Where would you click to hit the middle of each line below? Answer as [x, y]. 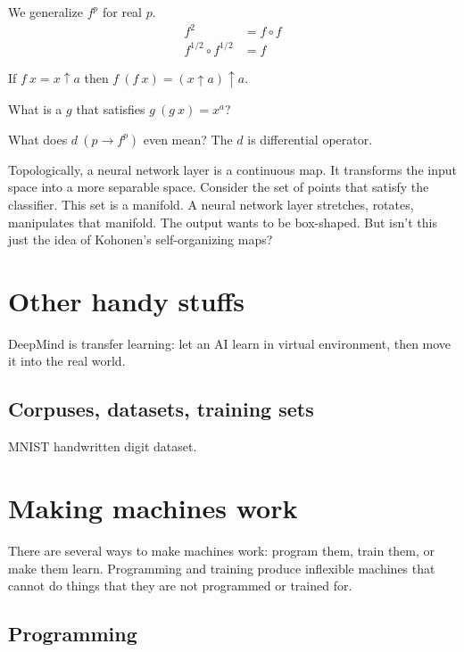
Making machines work [153, 508]
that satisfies [111, 109]
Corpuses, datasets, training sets [161, 409]
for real [122, 12]
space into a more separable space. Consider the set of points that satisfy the [219, 187]
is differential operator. [310, 139]
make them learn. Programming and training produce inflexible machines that [222, 568]
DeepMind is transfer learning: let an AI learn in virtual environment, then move [230, 343]
